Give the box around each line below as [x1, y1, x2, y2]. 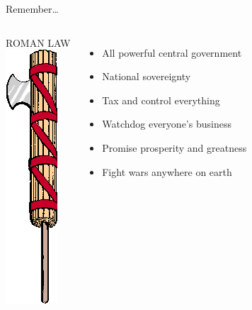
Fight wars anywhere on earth [102, 164, 232, 179]
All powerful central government [102, 45, 242, 60]
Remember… [6, 1, 59, 16]
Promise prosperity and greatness [102, 140, 247, 155]
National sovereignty [102, 69, 191, 84]
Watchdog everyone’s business [102, 116, 231, 131]
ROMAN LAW [6, 35, 71, 50]
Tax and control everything [102, 92, 220, 107]
